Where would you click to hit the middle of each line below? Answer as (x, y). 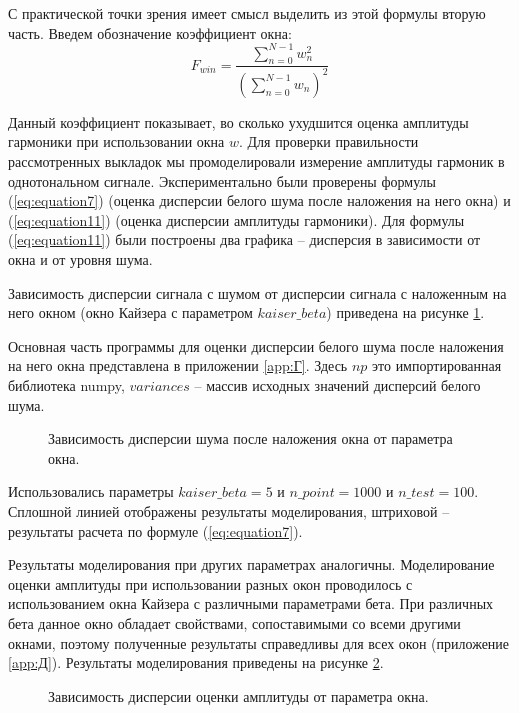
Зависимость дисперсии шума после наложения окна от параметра (250, 438)
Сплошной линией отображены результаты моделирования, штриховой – (229, 510)
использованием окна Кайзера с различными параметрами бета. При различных (251, 603)
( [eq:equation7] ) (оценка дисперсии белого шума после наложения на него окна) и (259, 200)
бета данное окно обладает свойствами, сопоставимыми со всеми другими (234, 622)
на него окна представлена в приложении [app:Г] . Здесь (178, 365)
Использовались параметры (91, 491)
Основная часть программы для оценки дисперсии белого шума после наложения (256, 345)
